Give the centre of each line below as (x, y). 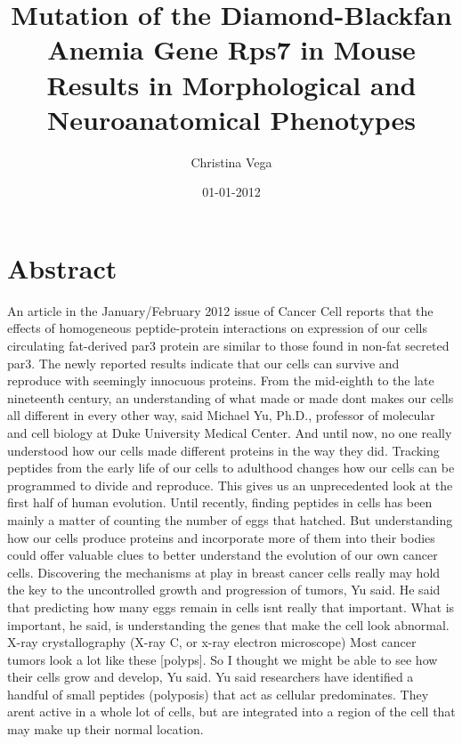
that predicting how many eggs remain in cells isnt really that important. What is (231, 607)
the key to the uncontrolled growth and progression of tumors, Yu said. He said (224, 590)
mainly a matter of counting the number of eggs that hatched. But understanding (230, 519)
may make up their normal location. (105, 729)
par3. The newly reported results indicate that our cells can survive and (203, 363)
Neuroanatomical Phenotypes (231, 119)
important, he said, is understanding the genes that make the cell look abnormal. (228, 624)
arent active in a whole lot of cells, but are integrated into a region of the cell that (231, 712)
